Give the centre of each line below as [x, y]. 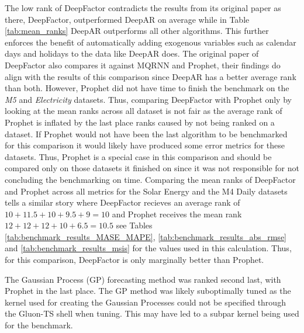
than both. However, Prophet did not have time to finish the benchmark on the [147, 88]
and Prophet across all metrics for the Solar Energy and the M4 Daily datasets [146, 191]
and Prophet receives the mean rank [177, 214]
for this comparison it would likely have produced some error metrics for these [145, 145]
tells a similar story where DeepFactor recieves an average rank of [122, 202]
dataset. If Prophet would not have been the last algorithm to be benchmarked [146, 133]
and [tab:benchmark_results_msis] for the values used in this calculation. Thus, [148, 248]
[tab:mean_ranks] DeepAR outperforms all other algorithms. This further [137, 31]
